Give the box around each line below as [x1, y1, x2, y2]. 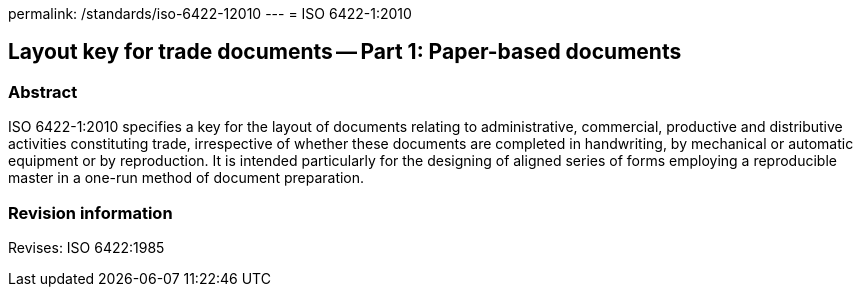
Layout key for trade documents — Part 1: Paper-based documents [8, 39, 682, 65]
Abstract [8, 81, 78, 102]
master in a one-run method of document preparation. [8, 169, 365, 187]
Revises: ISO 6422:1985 [8, 238, 165, 256]
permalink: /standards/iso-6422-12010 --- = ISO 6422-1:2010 [8, 5, 412, 22]
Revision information [8, 202, 173, 223]
